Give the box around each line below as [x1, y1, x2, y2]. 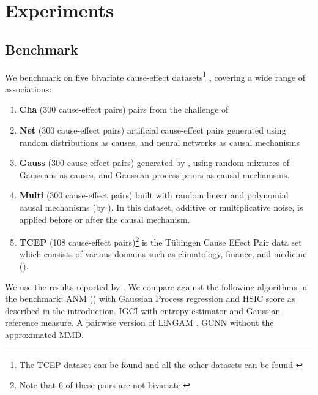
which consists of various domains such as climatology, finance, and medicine [19, 247, 307, 260]
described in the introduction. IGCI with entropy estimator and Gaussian [5, 304, 281, 317]
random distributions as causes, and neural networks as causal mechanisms [19, 135, 300, 148]
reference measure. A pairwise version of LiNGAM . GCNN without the [5, 316, 274, 329]
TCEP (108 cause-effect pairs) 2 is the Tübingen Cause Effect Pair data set [19, 234, 302, 248]
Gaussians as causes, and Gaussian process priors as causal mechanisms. [19, 168, 290, 181]
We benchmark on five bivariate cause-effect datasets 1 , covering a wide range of [5, 69, 306, 83]
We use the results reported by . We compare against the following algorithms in [5, 280, 308, 293]
